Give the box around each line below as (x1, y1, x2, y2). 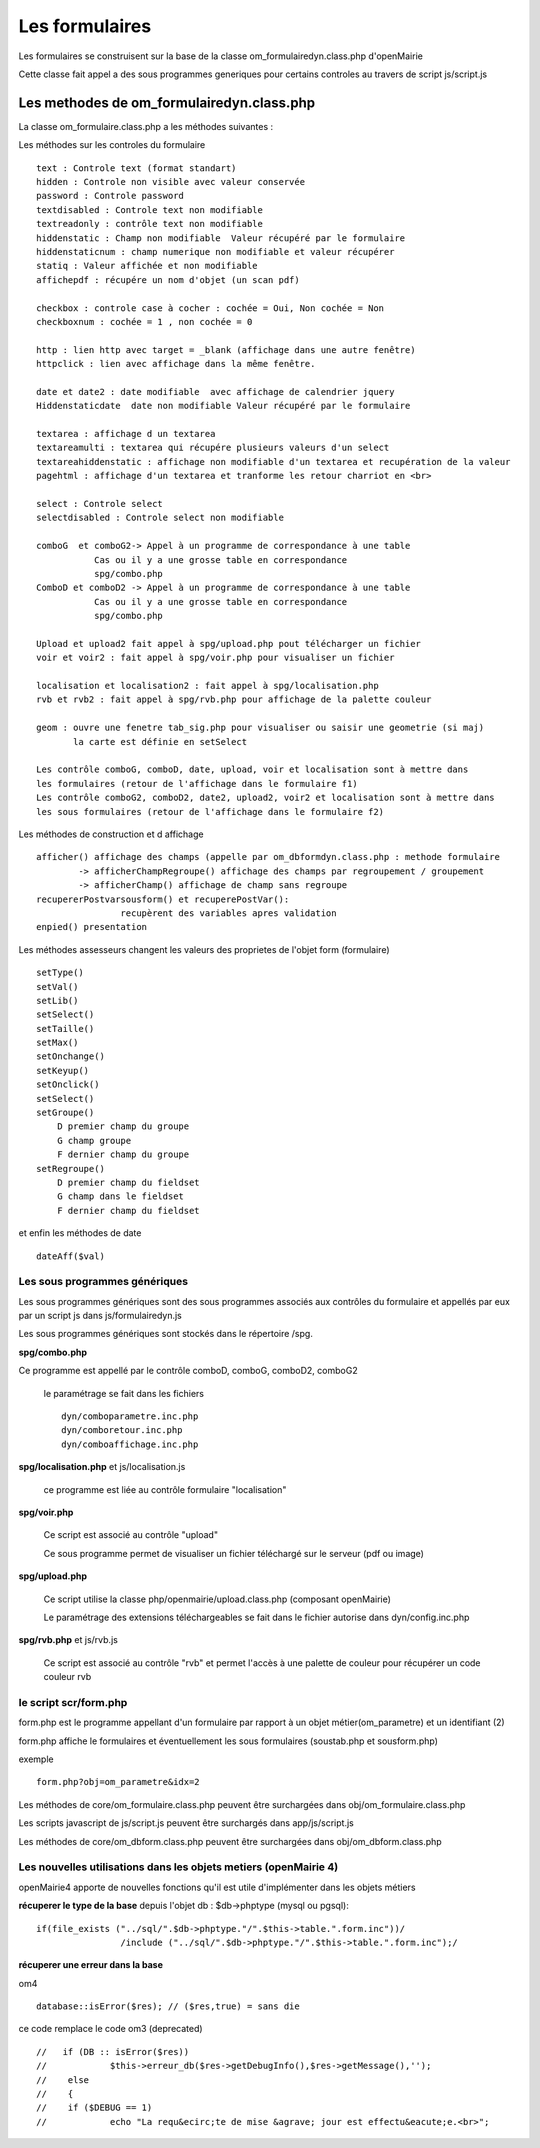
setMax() (36, 1037, 79, 1049)
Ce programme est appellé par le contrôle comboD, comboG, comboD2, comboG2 (18, 1365, 359, 1377)
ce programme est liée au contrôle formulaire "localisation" (43, 1483, 287, 1495)
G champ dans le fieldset (56, 1191, 185, 1202)
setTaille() (36, 1023, 95, 1034)
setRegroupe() (36, 1163, 105, 1174)
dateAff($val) (36, 1250, 105, 1262)
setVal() (36, 981, 79, 992)
